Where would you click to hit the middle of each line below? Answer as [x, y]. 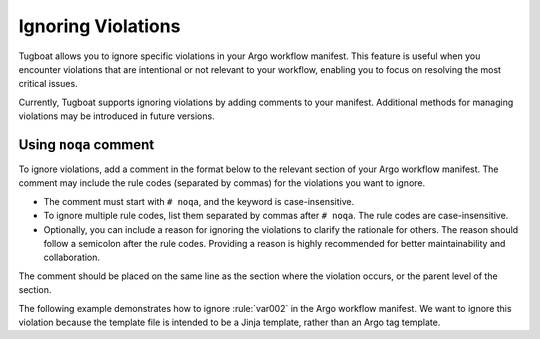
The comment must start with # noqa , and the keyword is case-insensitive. [199, 201]
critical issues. [48, 84]
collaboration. [71, 257]
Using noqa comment [86, 144]
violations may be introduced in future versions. [116, 116]
